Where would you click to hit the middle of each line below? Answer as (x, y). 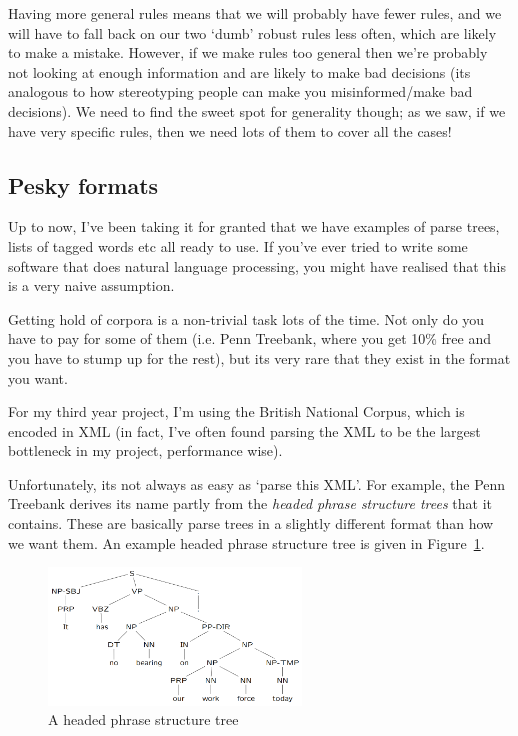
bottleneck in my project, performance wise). (145, 450)
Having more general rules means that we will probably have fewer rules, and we (255, 13)
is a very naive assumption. (91, 285)
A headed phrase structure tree (143, 719)
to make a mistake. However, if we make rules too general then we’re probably (248, 52)
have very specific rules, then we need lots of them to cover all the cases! (230, 130)
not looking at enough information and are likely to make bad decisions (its (239, 71)
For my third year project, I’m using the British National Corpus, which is (236, 411)
